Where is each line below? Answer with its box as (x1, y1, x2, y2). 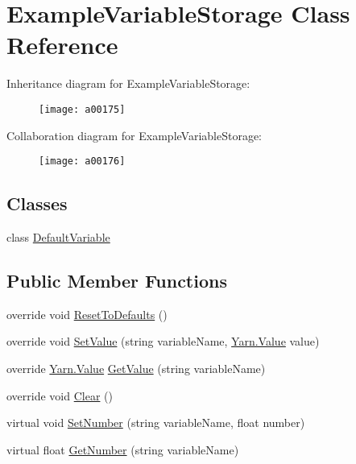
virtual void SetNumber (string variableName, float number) (6, 414, 305, 431)
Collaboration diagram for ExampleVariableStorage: (6, 126, 263, 143)
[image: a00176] (39, 155, 126, 168)
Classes (6, 191, 68, 216)
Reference (6, 28, 118, 61)
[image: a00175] (39, 103, 126, 115)
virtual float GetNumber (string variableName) (6, 441, 239, 458)
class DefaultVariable (6, 229, 110, 246)
